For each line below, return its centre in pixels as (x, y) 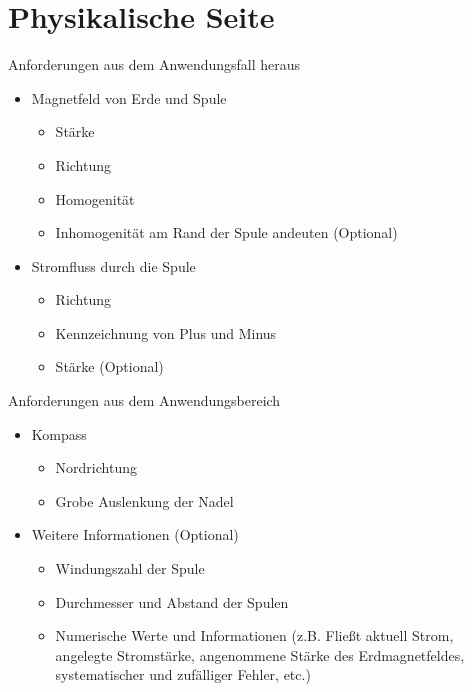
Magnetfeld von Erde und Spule (129, 97)
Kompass (59, 433)
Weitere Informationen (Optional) (135, 534)
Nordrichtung (96, 467)
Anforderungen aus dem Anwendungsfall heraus (154, 64)
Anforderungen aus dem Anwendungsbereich (144, 400)
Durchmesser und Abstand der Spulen (172, 601)
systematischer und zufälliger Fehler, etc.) (183, 674)
